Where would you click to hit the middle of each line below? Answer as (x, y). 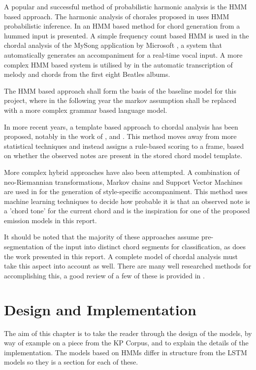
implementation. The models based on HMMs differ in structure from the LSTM (126, 352)
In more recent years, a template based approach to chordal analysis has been (121, 126)
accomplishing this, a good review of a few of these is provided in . (104, 275)
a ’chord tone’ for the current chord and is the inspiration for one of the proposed (127, 211)
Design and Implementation (100, 309)
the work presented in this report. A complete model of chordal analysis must (121, 256)
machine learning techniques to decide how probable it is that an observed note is (127, 201)
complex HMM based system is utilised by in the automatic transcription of (118, 64)
